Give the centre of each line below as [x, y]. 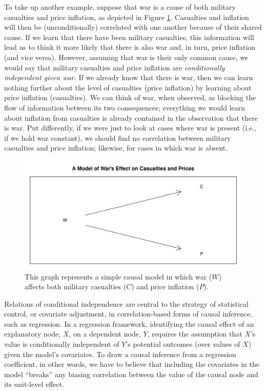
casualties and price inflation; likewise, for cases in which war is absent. [116, 148]
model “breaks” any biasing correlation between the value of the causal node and [131, 374]
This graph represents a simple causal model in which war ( [118, 276]
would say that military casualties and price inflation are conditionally [115, 67]
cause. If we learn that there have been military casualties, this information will [129, 37]
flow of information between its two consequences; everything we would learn [125, 107]
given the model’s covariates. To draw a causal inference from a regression [120, 354]
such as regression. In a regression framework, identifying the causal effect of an [129, 323]
